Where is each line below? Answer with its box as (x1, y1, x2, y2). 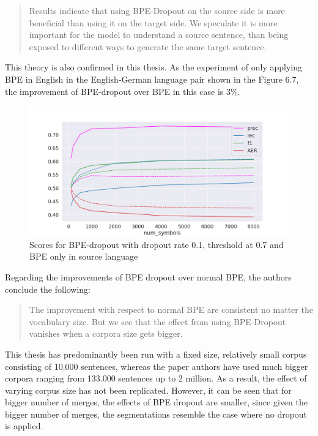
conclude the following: (5, 282, 91, 295)
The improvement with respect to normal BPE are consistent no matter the (29, 303, 313, 316)
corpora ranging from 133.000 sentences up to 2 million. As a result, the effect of (5, 372, 307, 385)
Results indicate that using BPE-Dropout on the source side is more (29, 4, 285, 17)
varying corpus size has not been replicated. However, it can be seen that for (5, 383, 292, 396)
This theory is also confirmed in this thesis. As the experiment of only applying (5, 61, 302, 73)
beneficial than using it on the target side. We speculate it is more (29, 16, 278, 29)
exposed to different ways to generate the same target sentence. (29, 40, 267, 53)
